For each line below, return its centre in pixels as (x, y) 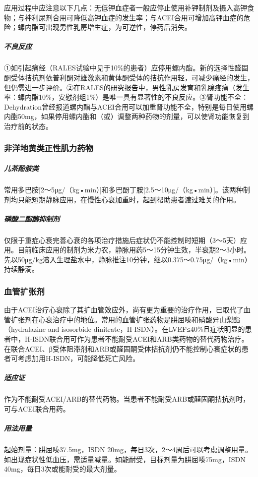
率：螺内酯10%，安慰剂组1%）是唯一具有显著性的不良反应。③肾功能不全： (126, 97)
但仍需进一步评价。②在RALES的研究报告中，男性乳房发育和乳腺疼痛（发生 (127, 87)
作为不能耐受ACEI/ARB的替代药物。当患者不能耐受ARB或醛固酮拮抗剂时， (127, 399)
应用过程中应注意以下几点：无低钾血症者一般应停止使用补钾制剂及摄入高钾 (126, 7)
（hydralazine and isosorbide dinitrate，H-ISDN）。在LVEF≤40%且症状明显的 (125, 329)
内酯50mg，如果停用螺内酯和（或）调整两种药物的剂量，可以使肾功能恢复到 (127, 116)
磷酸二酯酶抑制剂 (32, 218)
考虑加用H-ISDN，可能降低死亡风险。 (79, 358)
